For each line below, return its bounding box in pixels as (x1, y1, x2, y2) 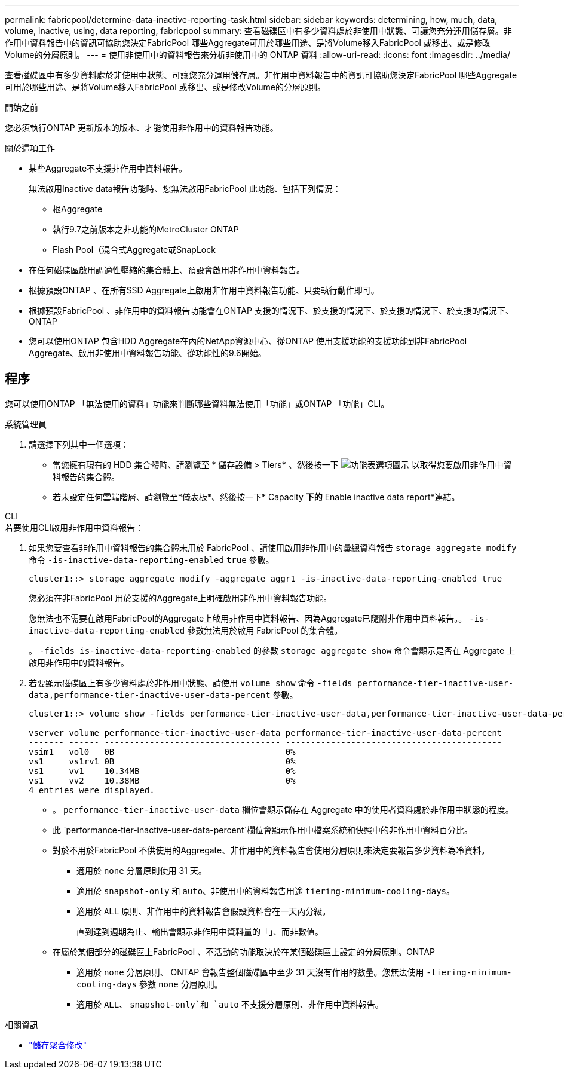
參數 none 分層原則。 (139, 978, 223, 989)
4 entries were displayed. (29, 785, 155, 795)
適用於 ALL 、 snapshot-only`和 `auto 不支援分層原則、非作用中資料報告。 (76, 999, 384, 1009)
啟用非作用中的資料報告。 (29, 657, 129, 668)
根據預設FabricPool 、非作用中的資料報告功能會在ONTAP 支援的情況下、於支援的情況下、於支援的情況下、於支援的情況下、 (29, 305, 514, 316)
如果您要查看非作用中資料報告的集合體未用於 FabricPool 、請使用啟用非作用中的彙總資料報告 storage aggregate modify (29, 542, 517, 553)
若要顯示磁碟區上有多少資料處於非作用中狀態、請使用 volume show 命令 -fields (29, 677, 352, 688)
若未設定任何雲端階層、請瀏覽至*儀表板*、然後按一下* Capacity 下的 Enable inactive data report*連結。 (53, 491, 460, 502)
